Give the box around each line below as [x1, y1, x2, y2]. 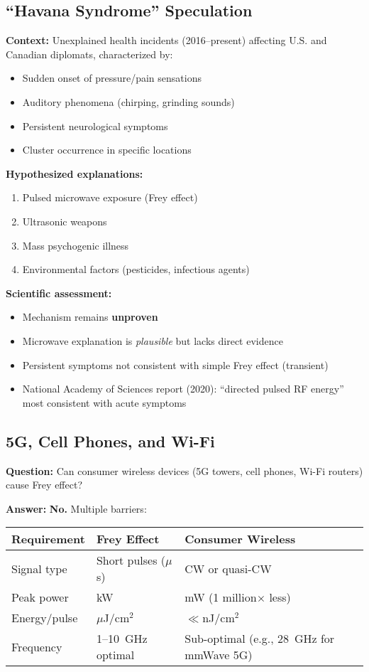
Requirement [11, 530, 85, 548]
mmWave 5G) [184, 646, 253, 663]
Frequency [11, 638, 62, 655]
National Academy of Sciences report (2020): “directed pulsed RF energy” [22, 381, 344, 396]
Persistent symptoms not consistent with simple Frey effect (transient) [22, 357, 329, 372]
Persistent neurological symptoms [22, 118, 168, 133]
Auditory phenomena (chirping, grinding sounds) [22, 94, 235, 109]
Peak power [11, 589, 69, 606]
